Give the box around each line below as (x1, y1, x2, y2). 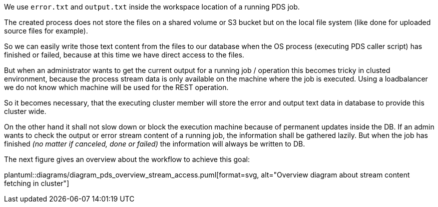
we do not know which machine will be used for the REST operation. (4, 83, 229, 91)
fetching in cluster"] (4, 179, 69, 187)
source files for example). (4, 26, 88, 35)
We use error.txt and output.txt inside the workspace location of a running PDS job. (4, 2, 300, 11)
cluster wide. (4, 107, 47, 115)
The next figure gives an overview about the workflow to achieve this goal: (4, 155, 250, 163)
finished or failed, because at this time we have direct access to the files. (4, 50, 244, 59)
